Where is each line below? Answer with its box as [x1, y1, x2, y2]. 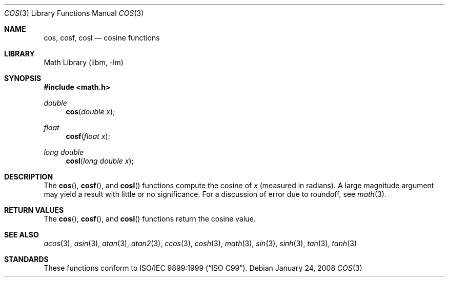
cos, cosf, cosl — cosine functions [44, 33, 160, 42]
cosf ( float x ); [66, 132, 110, 140]
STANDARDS [4, 255, 49, 264]
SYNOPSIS [4, 74, 42, 83]
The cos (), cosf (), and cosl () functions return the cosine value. [44, 214, 256, 223]
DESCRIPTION [4, 172, 53, 181]
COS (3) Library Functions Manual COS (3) [4, 9, 144, 17]
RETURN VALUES [4, 206, 64, 214]
